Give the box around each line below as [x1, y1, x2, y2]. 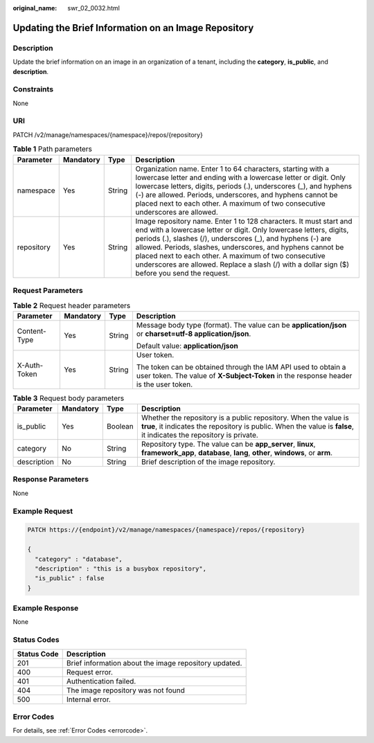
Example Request [12, 506, 73, 516]
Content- [17, 326, 46, 336]
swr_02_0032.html [67, 4, 121, 12]
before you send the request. [135, 268, 231, 278]
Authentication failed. [66, 676, 136, 686]
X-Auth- [17, 360, 44, 370]
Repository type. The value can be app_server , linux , [141, 440, 316, 449]
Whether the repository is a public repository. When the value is [141, 413, 349, 422]
